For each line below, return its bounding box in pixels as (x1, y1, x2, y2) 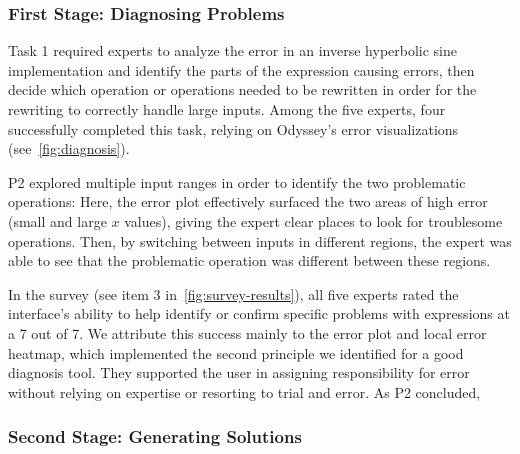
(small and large (8, 210, 107, 231)
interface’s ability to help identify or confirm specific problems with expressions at (8, 303, 510, 324)
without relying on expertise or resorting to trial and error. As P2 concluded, (8, 381, 481, 402)
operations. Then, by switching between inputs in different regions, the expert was (8, 230, 512, 251)
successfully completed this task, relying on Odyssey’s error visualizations (8, 118, 459, 139)
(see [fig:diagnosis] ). (8, 138, 130, 159)
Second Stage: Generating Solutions (8, 424, 302, 449)
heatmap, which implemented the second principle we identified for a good (8, 342, 464, 363)
